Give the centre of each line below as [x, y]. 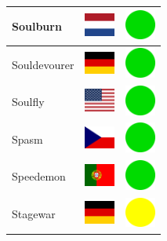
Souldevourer [43, 64]
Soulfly [28, 102]
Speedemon [39, 176]
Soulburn [37, 26]
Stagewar [34, 214]
